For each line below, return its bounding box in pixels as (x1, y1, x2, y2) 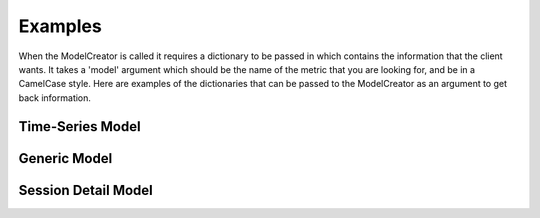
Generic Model (18, 150, 113, 167)
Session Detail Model (18, 181, 154, 199)
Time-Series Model (18, 118, 141, 135)
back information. (18, 91, 92, 104)
